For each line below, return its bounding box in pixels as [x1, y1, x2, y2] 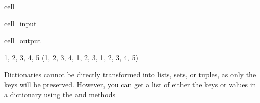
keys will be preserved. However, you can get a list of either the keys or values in [4, 79, 256, 89]
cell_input [4, 18, 37, 28]
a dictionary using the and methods [4, 89, 115, 99]
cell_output [4, 35, 41, 46]
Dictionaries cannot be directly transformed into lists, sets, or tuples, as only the [4, 69, 256, 80]
